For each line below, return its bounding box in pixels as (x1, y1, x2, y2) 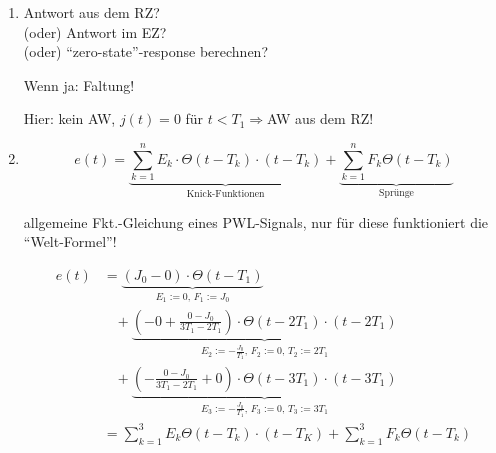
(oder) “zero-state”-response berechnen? (23, 41, 268, 62)
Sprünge (379, 187, 414, 198)
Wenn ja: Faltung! (23, 74, 135, 95)
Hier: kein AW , (23, 108, 116, 129)
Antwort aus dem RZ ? (23, 2, 160, 22)
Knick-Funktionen (186, 188, 265, 199)
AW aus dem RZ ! (267, 108, 374, 129)
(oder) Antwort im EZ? (23, 21, 167, 42)
